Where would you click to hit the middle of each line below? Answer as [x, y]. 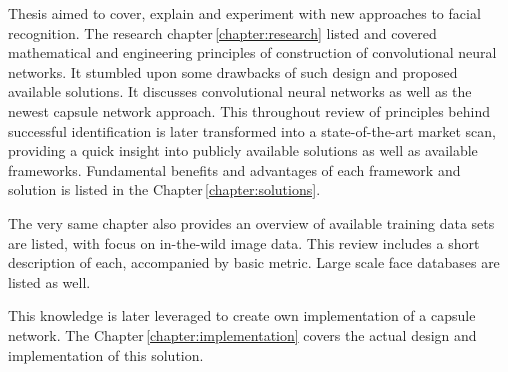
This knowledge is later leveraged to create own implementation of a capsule [242, 315]
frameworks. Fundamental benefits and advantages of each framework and [234, 169]
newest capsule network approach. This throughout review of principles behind [249, 110]
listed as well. [49, 281]
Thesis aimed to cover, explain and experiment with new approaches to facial [244, 13]
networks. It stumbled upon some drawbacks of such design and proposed [233, 71]
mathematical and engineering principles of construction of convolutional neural [252, 52]
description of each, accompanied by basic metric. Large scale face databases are [254, 262]
